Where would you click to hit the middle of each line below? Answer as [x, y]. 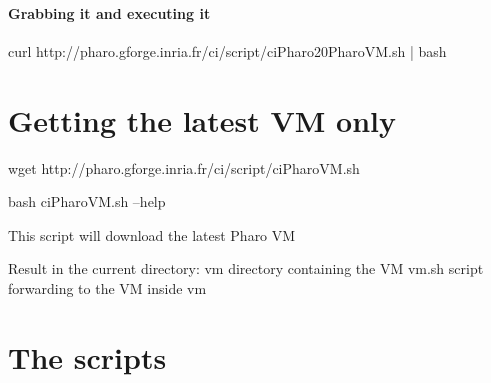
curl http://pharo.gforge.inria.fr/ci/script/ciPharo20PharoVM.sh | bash [227, 50]
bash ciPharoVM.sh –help [87, 201]
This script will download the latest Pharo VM [152, 234]
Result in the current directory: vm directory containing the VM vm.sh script [246, 268]
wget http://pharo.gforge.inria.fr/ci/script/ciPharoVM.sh [184, 167]
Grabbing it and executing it [109, 12]
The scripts [87, 356]
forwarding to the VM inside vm [107, 287]
